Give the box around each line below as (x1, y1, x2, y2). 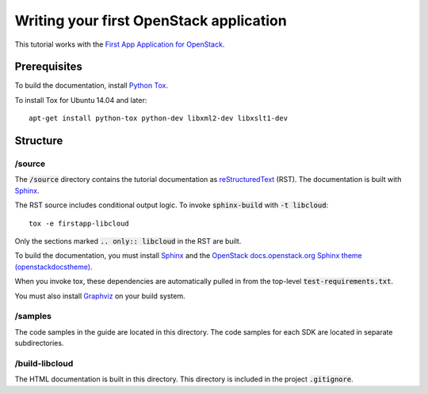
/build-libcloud (14, 358, 74, 369)
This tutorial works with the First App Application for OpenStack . (14, 40, 225, 49)
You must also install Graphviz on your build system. (14, 291, 185, 301)
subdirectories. (14, 339, 64, 348)
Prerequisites (14, 60, 82, 74)
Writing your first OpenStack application (14, 12, 287, 29)
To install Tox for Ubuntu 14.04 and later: (14, 95, 147, 104)
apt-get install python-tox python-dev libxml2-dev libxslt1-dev (29, 114, 289, 123)
